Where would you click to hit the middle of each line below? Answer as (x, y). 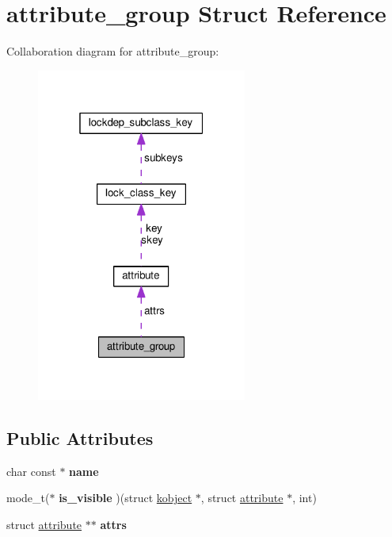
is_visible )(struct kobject (126, 498)
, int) (304, 498)
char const (31, 471)
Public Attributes (80, 438)
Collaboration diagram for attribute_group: (113, 51)
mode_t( (28, 498)
